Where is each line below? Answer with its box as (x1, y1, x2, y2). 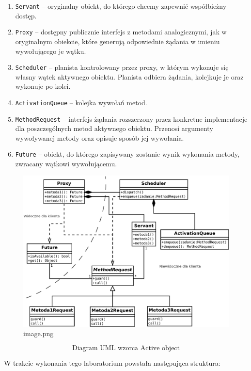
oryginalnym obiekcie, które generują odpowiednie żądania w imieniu (15, 36, 220, 46)
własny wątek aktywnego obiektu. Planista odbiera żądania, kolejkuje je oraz (15, 71, 244, 81)
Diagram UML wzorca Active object (72, 345, 180, 352)
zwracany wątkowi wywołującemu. (15, 159, 117, 169)
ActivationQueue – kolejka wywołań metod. (15, 97, 147, 107)
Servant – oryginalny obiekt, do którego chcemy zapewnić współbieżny (15, 1, 227, 11)
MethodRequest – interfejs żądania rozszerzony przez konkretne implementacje (15, 113, 248, 124)
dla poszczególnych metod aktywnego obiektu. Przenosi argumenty (15, 123, 213, 133)
